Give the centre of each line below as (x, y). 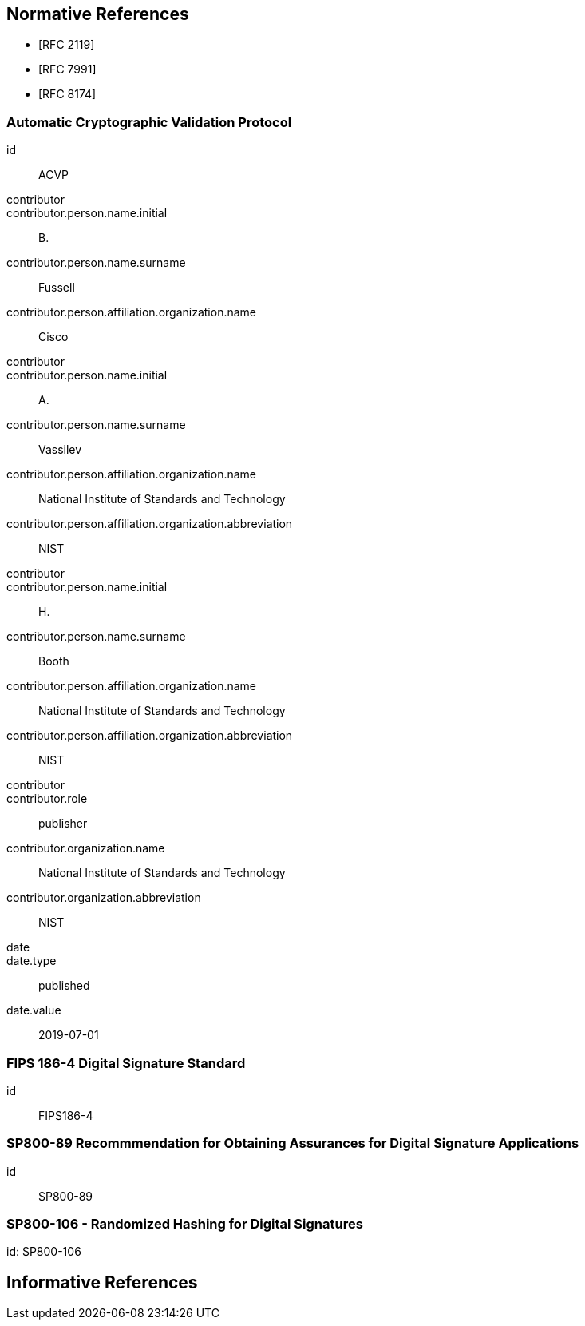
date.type (32, 961)
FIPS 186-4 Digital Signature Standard (126, 1063)
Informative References (102, 1282)
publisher (63, 824)
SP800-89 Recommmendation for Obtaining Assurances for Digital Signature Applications (293, 1143)
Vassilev (60, 450)
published (64, 986)
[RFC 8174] (67, 94)
